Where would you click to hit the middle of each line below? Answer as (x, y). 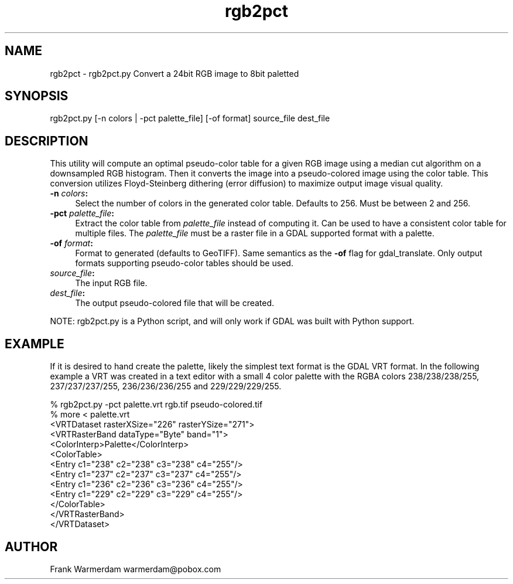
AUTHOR (31, 546)
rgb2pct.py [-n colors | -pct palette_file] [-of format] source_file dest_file (190, 118)
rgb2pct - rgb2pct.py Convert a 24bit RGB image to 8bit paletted (175, 73)
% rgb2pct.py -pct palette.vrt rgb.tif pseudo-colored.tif (156, 405)
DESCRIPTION (47, 141)
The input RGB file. (111, 283)
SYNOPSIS (37, 96)
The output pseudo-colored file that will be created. (175, 303)
